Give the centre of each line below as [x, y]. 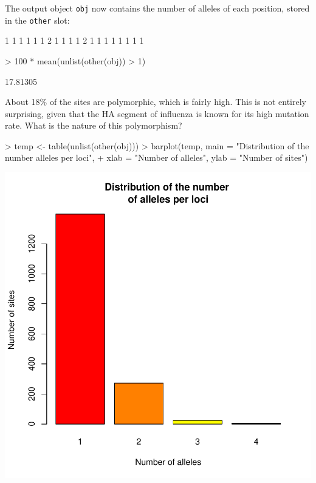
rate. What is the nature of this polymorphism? [94, 125]
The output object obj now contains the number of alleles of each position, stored [157, 8]
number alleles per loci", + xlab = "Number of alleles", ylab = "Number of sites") [156, 157]
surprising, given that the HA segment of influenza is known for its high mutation [157, 113]
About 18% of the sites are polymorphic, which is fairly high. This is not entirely [156, 102]
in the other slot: [37, 20]
